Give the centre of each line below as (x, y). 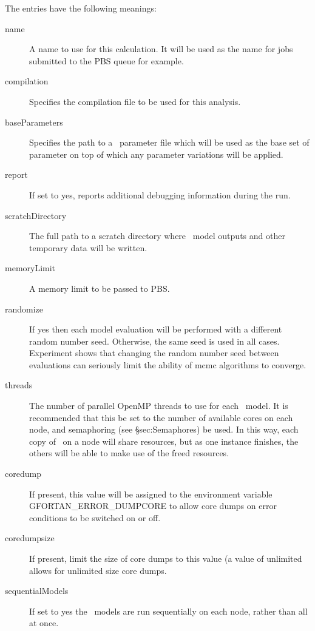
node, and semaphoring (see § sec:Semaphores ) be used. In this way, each (164, 429)
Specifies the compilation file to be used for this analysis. (135, 101)
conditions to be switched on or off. (95, 517)
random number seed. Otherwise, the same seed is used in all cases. (154, 341)
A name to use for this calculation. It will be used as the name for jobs (161, 49)
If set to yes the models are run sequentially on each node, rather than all (168, 611)
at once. (44, 623)
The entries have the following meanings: (81, 8)
